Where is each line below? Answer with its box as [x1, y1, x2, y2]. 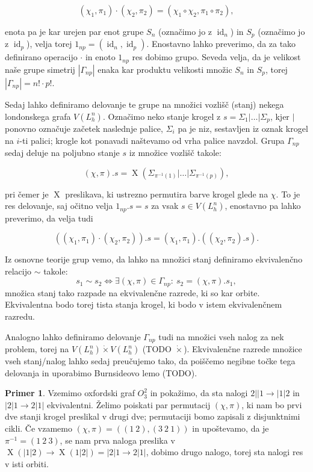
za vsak [151, 199, 179, 212]
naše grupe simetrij [5, 63, 75, 75]
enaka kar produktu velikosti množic [98, 63, 232, 75]
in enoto [85, 51, 116, 63]
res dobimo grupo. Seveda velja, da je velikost [132, 51, 301, 63]
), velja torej [26, 37, 72, 50]
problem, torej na [5, 343, 69, 355]
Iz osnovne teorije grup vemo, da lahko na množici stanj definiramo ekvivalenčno [5, 253, 303, 265]
